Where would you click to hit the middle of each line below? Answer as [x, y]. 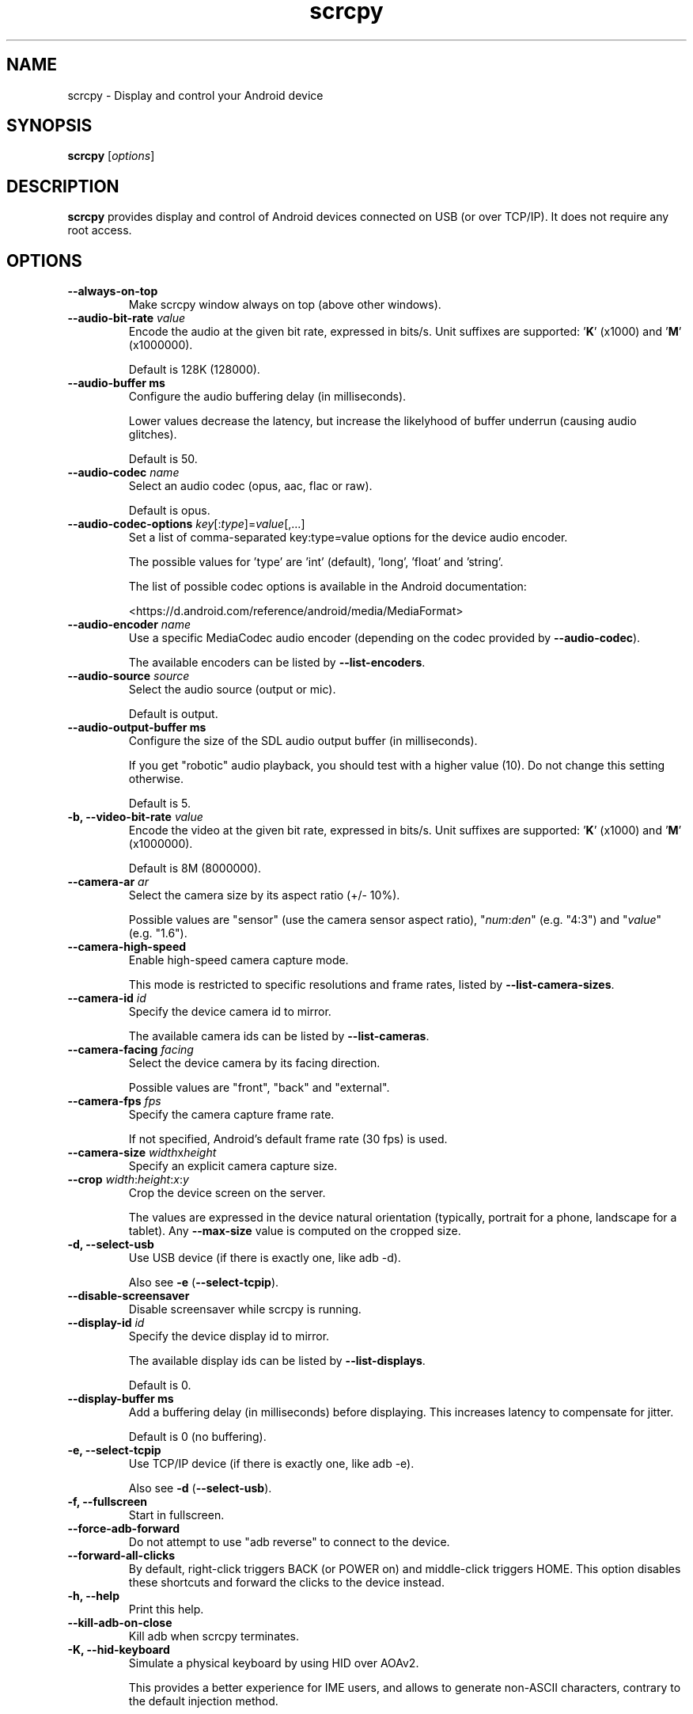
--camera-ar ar [108, 882]
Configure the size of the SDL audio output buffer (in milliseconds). [303, 741]
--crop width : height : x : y [128, 1180]
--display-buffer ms [121, 1399]
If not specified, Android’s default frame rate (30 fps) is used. [288, 1139]
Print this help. [166, 1609]
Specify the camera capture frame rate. [231, 1115]
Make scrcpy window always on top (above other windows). [285, 305]
